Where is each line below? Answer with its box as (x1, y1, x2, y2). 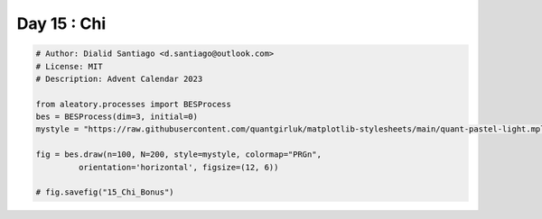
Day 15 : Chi (16, 14, 107, 33)
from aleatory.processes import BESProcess (35, 99, 232, 109)
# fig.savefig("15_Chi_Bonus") (35, 187, 175, 197)
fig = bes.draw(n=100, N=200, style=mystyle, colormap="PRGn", (35, 150, 322, 160)
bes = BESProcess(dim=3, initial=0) (35, 112, 199, 122)
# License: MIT (35, 61, 103, 71)
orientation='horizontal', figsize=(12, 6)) (78, 162, 279, 172)
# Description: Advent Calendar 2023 (35, 73, 203, 84)
